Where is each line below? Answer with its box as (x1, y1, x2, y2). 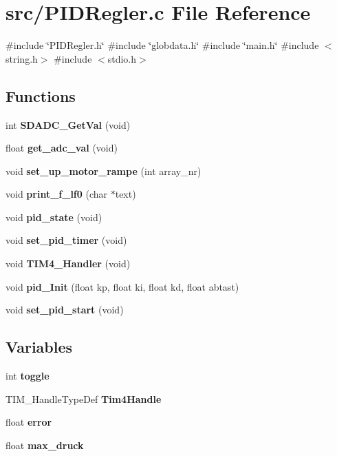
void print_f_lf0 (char (6, 187, 108, 201)
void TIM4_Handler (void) (6, 256, 131, 271)
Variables (6, 336, 73, 357)
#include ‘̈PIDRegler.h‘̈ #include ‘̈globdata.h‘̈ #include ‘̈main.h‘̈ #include (6, 38, 319, 52)
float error (6, 415, 52, 429)
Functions (6, 85, 76, 106)
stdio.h (107, 51, 137, 65)
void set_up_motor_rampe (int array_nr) (6, 163, 202, 178)
